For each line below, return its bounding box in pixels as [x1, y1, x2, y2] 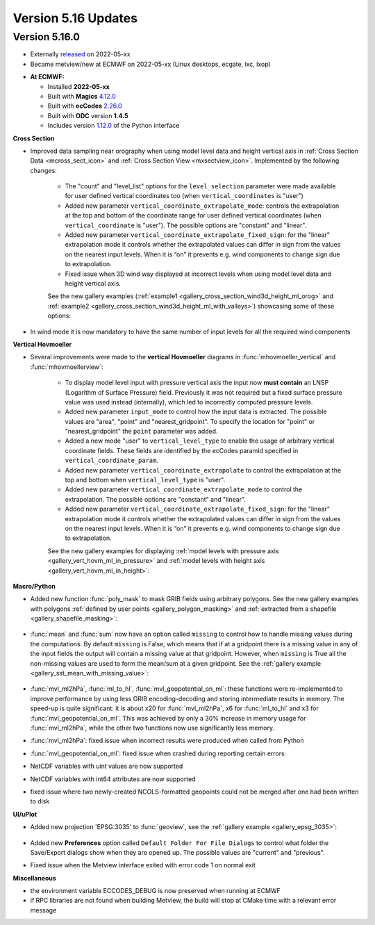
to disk [30, 797, 50, 805]
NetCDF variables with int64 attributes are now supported [30, 775, 196, 783]
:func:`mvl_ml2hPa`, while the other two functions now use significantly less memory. [30, 723, 274, 732]
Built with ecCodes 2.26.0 [47, 101, 122, 110]
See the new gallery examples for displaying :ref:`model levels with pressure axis [47, 546, 279, 555]
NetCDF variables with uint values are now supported [30, 762, 183, 771]
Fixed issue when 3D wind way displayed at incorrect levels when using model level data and [65, 270, 331, 278]
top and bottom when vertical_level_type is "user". [65, 476, 226, 484]
